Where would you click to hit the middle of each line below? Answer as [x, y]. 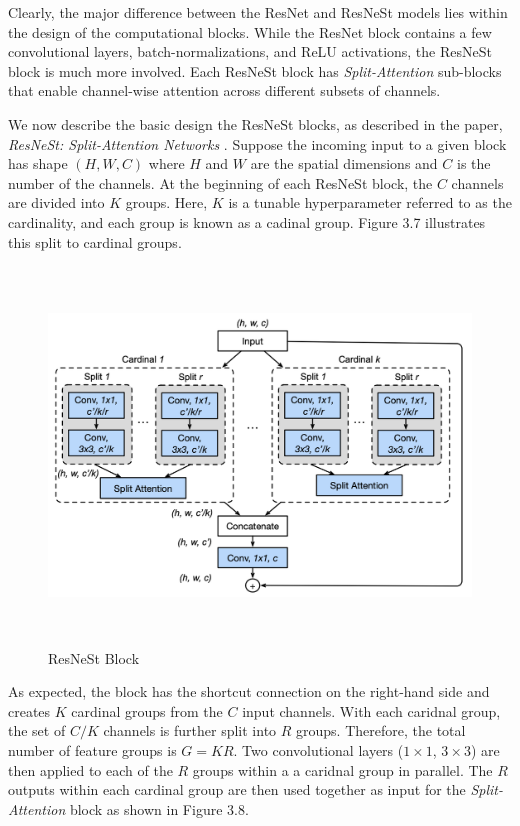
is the [473, 163]
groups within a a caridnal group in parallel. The [342, 769]
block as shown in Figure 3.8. [159, 808]
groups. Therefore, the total [381, 730]
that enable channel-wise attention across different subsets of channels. [224, 90]
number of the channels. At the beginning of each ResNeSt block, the [220, 182]
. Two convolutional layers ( [318, 750]
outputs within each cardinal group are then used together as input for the [237, 789]
